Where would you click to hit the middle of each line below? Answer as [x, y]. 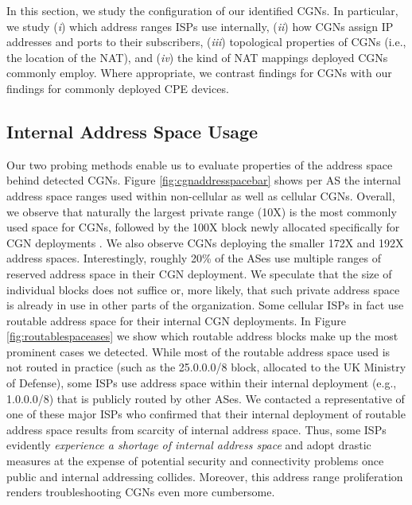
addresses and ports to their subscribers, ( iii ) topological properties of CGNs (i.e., [206, 42]
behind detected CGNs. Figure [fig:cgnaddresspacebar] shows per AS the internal [204, 180]
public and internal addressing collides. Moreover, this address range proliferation [205, 476]
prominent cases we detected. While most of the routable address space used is [198, 351]
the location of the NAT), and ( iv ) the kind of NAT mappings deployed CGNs [197, 57]
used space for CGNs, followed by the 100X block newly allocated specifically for [203, 227]
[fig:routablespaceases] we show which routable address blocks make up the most [202, 336]
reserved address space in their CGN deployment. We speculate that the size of [199, 273]
